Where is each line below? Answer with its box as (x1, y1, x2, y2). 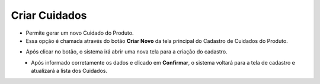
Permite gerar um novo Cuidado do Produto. (25, 29, 134, 36)
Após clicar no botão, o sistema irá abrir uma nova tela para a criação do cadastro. (25, 48, 228, 55)
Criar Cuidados (11, 9, 87, 22)
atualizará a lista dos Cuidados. (31, 68, 108, 75)
